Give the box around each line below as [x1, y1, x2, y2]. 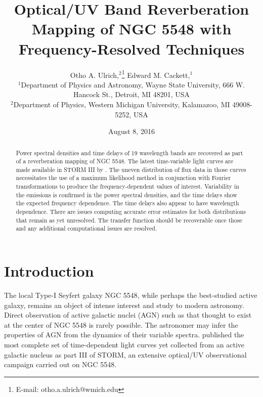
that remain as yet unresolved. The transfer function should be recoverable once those [16, 215, 242, 224]
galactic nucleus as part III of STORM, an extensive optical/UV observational [4, 349, 247, 360]
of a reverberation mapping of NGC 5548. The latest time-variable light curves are [16, 157, 233, 165]
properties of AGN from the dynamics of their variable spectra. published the [4, 329, 244, 340]
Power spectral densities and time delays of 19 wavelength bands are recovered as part [16, 148, 243, 157]
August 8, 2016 [108, 126, 155, 137]
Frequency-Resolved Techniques [18, 38, 245, 59]
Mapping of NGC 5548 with [31, 18, 232, 39]
